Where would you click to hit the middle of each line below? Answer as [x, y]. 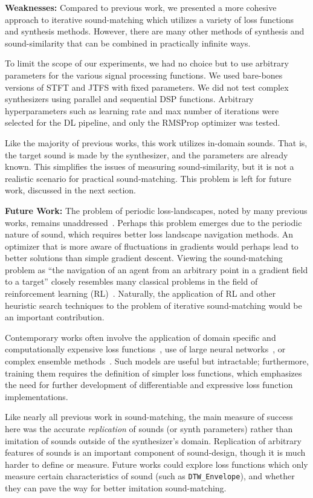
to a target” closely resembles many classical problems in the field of [131, 281]
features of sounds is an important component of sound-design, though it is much [155, 452]
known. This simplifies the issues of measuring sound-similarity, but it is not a [150, 167]
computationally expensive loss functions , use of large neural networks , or [145, 349]
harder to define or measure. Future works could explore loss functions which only [156, 464]
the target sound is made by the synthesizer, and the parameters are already [147, 154]
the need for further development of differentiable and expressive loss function [149, 385]
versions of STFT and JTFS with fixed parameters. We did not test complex [147, 87]
